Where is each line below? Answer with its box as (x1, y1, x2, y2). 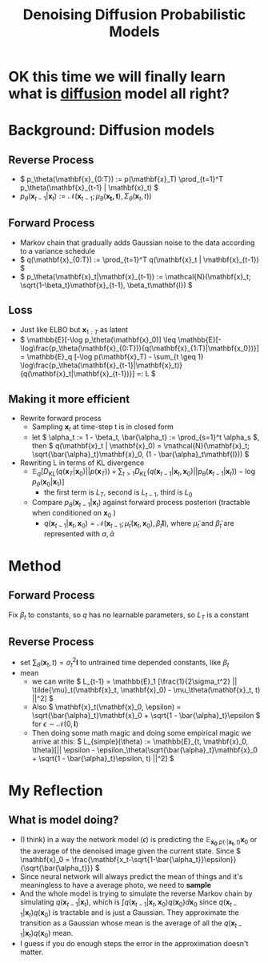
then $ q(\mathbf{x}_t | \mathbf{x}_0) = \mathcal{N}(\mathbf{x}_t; (31, 441, 250, 451)
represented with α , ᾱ (43, 528, 114, 538)
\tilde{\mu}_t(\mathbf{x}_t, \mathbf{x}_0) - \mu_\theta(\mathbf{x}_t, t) (31, 684, 261, 694)
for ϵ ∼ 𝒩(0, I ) (31, 719, 78, 728)
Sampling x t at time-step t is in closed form (31, 422, 174, 434)
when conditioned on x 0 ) (31, 508, 116, 520)
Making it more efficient (8, 392, 130, 406)
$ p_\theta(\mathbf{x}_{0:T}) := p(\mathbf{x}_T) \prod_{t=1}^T (19, 175, 224, 184)
